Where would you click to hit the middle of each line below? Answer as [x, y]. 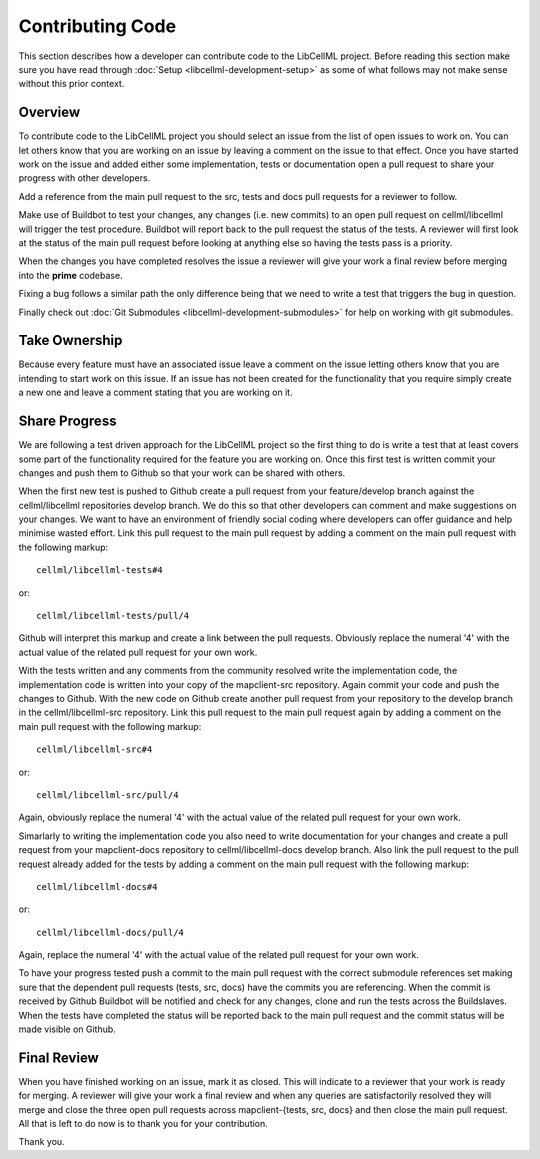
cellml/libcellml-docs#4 [97, 886]
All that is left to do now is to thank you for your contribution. [143, 1124]
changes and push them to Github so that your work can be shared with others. [182, 472]
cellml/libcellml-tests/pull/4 [113, 616]
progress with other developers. [84, 178]
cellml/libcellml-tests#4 [100, 570]
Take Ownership [70, 340]
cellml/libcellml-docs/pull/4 [110, 932]
